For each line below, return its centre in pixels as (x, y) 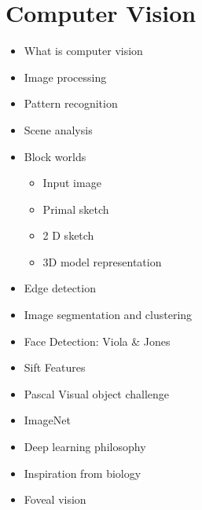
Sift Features (55, 367)
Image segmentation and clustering (108, 315)
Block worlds (55, 156)
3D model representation (102, 261)
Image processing (65, 77)
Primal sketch (76, 209)
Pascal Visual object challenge (97, 393)
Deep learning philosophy (85, 447)
